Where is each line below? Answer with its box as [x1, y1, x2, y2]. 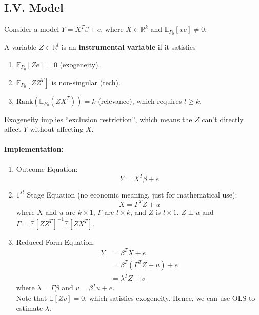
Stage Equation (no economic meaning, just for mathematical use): [27, 189, 237, 200]
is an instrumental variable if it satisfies [61, 42, 196, 52]
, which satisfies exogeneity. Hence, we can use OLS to [85, 292, 255, 303]
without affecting [30, 124, 84, 134]
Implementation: [4, 144, 64, 154]
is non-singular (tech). [51, 76, 121, 87]
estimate [16, 302, 43, 313]
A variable [4, 42, 37, 52]
